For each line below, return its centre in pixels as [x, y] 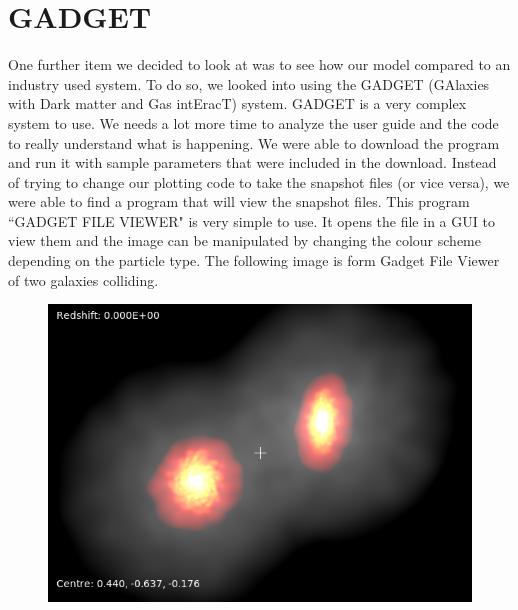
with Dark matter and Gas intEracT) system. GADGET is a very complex [237, 103]
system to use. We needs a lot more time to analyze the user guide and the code [253, 122]
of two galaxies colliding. [83, 279]
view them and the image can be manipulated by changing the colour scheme [244, 240]
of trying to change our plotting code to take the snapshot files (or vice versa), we [259, 181]
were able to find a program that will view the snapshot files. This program [239, 201]
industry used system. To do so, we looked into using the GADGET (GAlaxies [249, 83]
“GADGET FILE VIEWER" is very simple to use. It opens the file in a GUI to [251, 220]
